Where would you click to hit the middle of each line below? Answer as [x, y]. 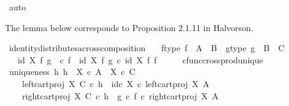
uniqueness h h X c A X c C [72, 72]
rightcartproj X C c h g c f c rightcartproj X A [120, 95]
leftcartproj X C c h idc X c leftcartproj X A [116, 83]
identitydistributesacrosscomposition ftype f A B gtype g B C [147, 48]
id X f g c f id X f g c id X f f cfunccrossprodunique [140, 59]
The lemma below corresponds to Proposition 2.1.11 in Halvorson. [129, 27]
